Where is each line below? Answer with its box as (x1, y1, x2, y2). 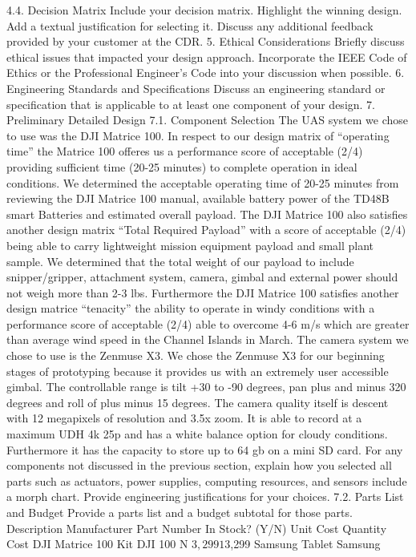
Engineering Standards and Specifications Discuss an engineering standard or (6, 79, 386, 96)
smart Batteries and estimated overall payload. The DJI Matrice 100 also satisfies (6, 205, 408, 222)
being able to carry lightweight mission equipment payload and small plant (6, 236, 374, 253)
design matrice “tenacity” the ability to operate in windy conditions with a (6, 300, 375, 317)
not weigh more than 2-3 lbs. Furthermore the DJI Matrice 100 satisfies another (6, 284, 399, 301)
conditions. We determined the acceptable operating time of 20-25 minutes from (6, 174, 399, 191)
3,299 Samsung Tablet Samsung (224, 535, 381, 552)
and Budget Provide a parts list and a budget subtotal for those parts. (6, 504, 353, 520)
